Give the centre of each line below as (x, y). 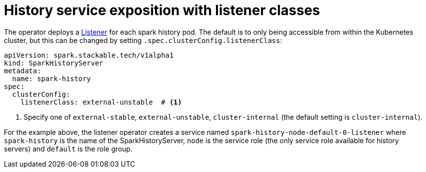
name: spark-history (52, 78)
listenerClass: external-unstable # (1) (101, 102)
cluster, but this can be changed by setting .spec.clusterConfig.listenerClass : (143, 40)
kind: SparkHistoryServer (54, 63)
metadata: (23, 71)
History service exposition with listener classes (162, 10)
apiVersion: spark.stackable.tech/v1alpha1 (89, 55)
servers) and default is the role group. (68, 149)
